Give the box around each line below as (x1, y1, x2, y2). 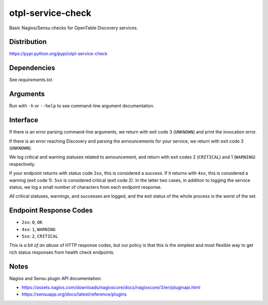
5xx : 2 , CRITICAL (21, 233, 59, 239)
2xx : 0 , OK (21, 219, 43, 226)
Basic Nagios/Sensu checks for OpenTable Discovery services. (9, 25, 138, 31)
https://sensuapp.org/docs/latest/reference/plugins (21, 291, 127, 298)
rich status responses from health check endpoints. (9, 249, 115, 255)
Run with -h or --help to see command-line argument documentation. (9, 103, 155, 109)
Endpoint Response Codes (9, 206, 93, 215)
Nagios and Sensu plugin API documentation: (9, 275, 102, 281)
